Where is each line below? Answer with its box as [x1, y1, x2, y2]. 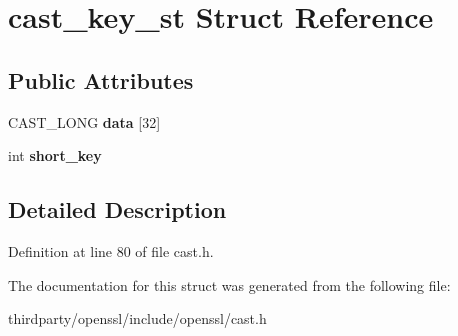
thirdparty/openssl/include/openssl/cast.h [8, 308, 267, 329]
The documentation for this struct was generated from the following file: [8, 274, 451, 295]
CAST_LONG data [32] [8, 111, 161, 132]
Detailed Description [8, 194, 227, 225]
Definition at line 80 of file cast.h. [8, 240, 214, 261]
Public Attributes [8, 64, 194, 95]
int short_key [8, 145, 102, 166]
